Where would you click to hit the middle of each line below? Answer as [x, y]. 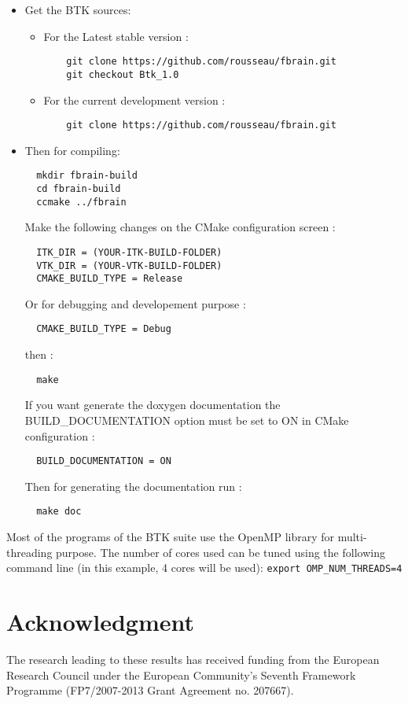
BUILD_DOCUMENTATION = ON [104, 461]
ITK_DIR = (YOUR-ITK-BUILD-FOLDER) [129, 252]
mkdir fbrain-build [87, 176]
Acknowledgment [100, 622]
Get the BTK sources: [78, 9]
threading [29, 552]
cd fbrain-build [79, 189]
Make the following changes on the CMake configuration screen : [180, 227]
